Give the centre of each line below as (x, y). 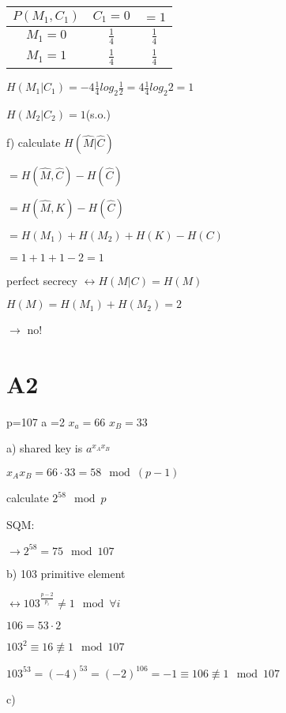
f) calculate (34, 142)
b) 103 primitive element (66, 573)
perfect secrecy (42, 280)
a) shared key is (45, 448)
